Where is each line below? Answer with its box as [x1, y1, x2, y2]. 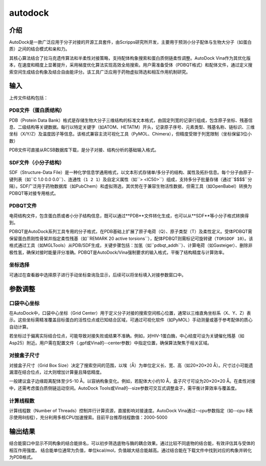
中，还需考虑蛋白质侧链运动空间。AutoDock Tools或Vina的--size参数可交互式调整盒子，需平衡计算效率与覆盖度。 [9, 385, 239, 391]
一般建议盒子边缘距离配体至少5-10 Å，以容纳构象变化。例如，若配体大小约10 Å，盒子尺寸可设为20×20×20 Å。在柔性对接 [9, 378, 256, 384]
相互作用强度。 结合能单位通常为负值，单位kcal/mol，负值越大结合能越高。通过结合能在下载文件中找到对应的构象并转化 [9, 447, 252, 453]
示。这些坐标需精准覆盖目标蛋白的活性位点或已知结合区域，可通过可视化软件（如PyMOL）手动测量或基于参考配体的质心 [9, 317, 253, 323]
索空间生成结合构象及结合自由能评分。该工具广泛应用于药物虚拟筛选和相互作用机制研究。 [9, 69, 191, 75]
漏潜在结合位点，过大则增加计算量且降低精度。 [9, 369, 104, 375]
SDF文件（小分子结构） [9, 159, 65, 166]
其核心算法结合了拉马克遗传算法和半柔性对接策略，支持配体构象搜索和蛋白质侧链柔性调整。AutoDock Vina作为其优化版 [9, 55, 251, 61]
